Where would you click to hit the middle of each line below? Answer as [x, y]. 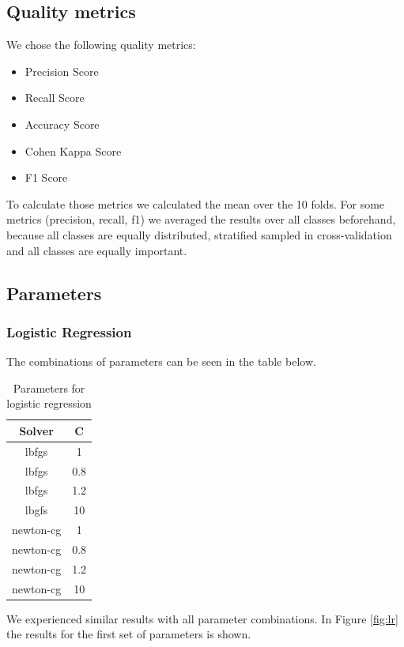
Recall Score [55, 98]
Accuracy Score [62, 124]
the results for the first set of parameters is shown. [129, 634]
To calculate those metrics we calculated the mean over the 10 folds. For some [196, 203]
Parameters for [49, 387]
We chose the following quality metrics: [101, 45]
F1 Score [46, 177]
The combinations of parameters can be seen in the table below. [161, 361]
